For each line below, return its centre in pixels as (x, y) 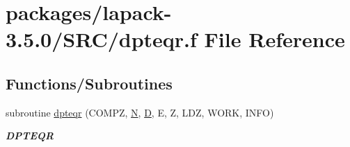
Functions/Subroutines (89, 83)
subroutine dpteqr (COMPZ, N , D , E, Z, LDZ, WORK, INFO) (140, 112)
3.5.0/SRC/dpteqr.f (101, 39)
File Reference (275, 39)
